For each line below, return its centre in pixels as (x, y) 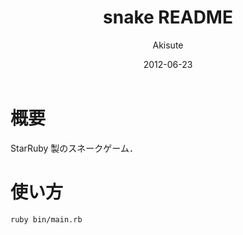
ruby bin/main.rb (46, 219)
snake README (168, 17)
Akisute (168, 45)
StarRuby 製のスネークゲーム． (74, 148)
